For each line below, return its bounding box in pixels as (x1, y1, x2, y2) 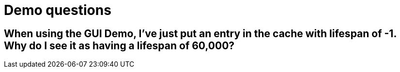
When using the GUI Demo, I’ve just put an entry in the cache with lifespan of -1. (4, 27, 397, 40)
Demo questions (4, 2, 111, 18)
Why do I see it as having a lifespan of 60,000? (4, 39, 235, 52)
